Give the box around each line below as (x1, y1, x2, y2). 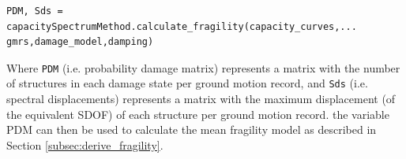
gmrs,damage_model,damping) (6, 36, 154, 48)
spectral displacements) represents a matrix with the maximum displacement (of (6, 91, 396, 107)
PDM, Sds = (6, 6, 63, 17)
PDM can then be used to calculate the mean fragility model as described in (6, 121, 377, 138)
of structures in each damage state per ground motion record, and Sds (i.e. (6, 75, 368, 91)
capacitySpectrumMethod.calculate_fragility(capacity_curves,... (6, 20, 357, 32)
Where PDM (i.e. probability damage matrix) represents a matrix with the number (6, 59, 400, 76)
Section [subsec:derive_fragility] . (6, 136, 164, 153)
